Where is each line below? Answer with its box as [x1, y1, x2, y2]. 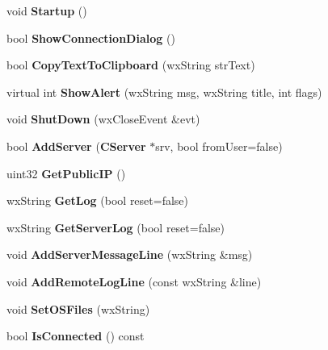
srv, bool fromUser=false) [155, 137, 283, 154]
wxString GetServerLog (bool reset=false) [6, 219, 225, 235]
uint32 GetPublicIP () [6, 165, 126, 181]
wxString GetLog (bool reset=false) [6, 192, 189, 209]
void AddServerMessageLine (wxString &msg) [6, 246, 253, 263]
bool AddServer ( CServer [6, 137, 146, 154]
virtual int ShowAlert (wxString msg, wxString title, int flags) [6, 83, 322, 100]
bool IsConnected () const [6, 327, 145, 344]
